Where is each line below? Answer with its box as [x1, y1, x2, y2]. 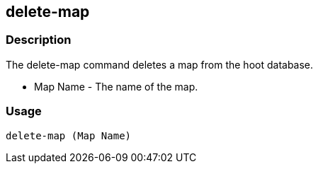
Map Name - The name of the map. [34, 80, 198, 93]
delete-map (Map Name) [6, 129, 132, 141]
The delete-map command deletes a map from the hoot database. [6, 58, 314, 71]
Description [6, 33, 72, 47]
